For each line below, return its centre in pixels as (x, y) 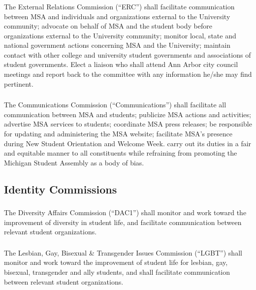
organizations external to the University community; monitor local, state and (120, 35)
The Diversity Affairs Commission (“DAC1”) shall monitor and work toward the (125, 212)
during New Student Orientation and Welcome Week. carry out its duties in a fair (128, 143)
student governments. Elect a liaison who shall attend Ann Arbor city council (121, 64)
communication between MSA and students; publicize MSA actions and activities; (128, 114)
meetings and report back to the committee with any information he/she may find (128, 74)
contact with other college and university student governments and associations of (128, 54)
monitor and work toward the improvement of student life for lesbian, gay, (116, 262)
